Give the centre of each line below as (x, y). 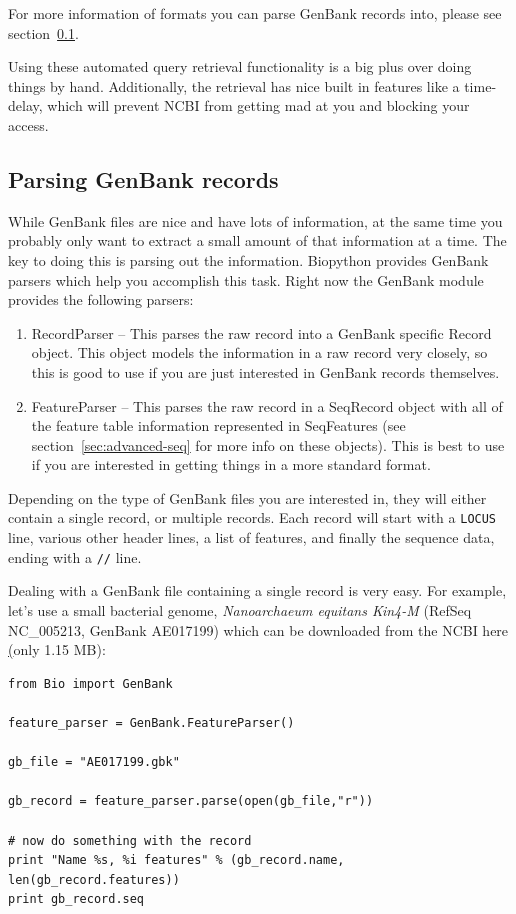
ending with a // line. (75, 556)
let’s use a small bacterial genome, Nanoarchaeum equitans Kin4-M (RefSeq (240, 609)
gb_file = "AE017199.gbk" (94, 762)
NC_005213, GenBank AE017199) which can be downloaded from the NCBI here (258, 629)
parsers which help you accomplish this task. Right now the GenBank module (246, 279)
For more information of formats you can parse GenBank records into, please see (255, 13)
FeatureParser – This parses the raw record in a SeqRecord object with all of (267, 405)
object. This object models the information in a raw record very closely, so (259, 352)
